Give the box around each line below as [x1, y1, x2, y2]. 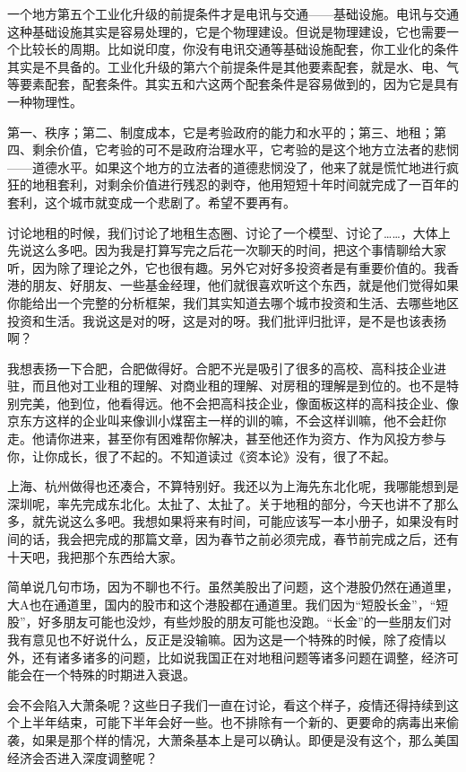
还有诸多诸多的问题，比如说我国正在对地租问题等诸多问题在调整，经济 [31, 647, 446, 666]
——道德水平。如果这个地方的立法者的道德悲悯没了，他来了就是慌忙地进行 [7, 157, 446, 176]
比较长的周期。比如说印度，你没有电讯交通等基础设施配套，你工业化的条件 [19, 39, 459, 58]
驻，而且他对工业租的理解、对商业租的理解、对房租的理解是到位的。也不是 [7, 376, 446, 395]
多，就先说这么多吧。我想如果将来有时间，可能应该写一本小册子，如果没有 [7, 512, 446, 531]
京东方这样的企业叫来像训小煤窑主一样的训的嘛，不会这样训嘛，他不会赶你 [7, 411, 446, 430]
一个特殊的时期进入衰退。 [44, 665, 195, 684]
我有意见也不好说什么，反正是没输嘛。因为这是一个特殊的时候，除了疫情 [7, 630, 434, 648]
